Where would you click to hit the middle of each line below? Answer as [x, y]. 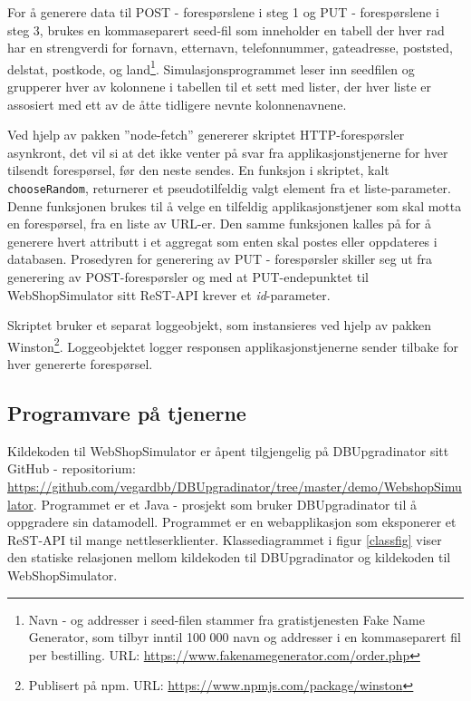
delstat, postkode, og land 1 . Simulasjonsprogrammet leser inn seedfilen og [211, 67]
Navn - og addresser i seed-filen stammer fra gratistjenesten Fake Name [226, 619]
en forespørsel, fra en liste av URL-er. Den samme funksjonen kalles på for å [219, 224]
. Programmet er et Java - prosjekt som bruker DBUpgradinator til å [225, 504]
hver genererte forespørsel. [80, 364]
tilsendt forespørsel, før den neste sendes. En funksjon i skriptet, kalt [198, 170]
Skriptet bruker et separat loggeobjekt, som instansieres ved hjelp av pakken [220, 325]
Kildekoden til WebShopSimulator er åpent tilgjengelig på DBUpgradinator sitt [228, 450]
